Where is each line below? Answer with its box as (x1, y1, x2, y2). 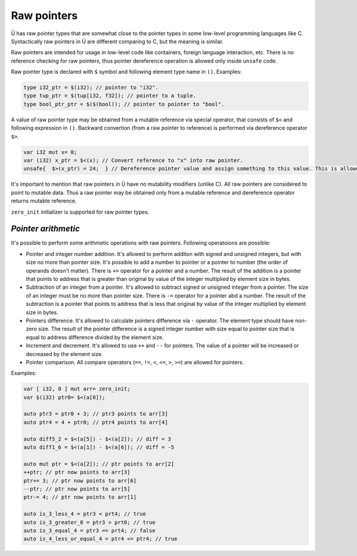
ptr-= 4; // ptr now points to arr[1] (23, 494, 137, 501)
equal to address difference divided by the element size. (26, 333, 164, 341)
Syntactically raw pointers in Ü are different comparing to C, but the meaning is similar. (11, 38, 224, 45)
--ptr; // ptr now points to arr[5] (23, 486, 131, 492)
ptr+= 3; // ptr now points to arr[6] (23, 477, 137, 484)
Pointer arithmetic (11, 224, 80, 234)
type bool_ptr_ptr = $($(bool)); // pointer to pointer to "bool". (23, 101, 225, 107)
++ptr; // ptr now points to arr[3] (23, 469, 131, 476)
